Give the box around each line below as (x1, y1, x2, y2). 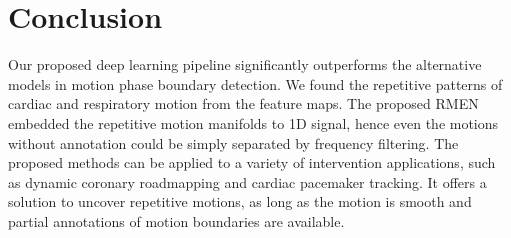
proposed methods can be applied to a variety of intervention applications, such (8, 152, 496, 173)
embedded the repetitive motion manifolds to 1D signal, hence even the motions (8, 112, 499, 133)
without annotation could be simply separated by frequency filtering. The (8, 132, 459, 153)
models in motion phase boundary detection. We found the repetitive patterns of (8, 73, 503, 94)
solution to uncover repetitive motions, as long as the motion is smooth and (8, 191, 472, 212)
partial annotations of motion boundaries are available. (8, 210, 345, 231)
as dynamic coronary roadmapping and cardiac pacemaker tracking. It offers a (8, 171, 487, 192)
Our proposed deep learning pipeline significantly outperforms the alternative (8, 54, 482, 75)
